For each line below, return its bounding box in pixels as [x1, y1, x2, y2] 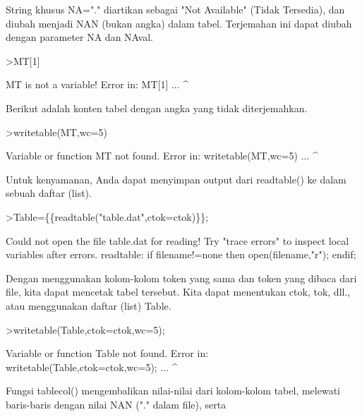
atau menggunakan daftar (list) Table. [6, 298, 171, 313]
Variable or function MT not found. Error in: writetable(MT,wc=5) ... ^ [6, 148, 318, 163]
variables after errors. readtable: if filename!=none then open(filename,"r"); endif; [6, 247, 356, 262]
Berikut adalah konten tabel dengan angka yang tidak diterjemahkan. [6, 100, 308, 115]
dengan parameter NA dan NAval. [6, 30, 153, 44]
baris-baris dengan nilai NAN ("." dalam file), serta [6, 397, 227, 411]
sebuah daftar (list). [6, 186, 92, 200]
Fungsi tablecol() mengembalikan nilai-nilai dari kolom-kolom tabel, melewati [6, 383, 340, 398]
